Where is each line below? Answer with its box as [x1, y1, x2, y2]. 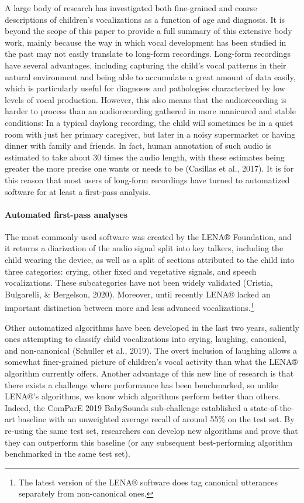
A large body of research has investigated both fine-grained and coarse [5, 2, 257, 13]
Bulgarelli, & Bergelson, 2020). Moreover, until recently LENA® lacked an [5, 288, 271, 300]
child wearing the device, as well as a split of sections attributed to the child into [5, 254, 295, 266]
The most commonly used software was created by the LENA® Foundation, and [5, 230, 292, 242]
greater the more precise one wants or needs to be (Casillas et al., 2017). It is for [5, 162, 294, 174]
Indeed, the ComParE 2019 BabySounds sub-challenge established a [5, 401, 248, 413]
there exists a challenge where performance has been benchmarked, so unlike [5, 378, 279, 391]
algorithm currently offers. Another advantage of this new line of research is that [5, 367, 294, 379]
